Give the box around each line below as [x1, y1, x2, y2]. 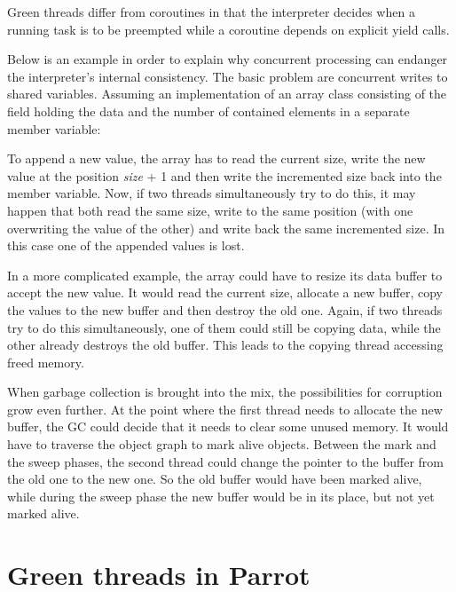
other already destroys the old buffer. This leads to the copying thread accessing [7, 335, 444, 354]
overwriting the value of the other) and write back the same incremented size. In [7, 218, 445, 237]
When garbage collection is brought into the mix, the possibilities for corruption [7, 383, 443, 401]
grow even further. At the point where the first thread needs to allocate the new [7, 399, 443, 418]
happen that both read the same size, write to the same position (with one [7, 201, 413, 219]
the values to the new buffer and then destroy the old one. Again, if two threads [7, 300, 443, 319]
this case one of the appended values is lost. [7, 236, 245, 255]
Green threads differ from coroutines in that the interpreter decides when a [7, 3, 415, 20]
